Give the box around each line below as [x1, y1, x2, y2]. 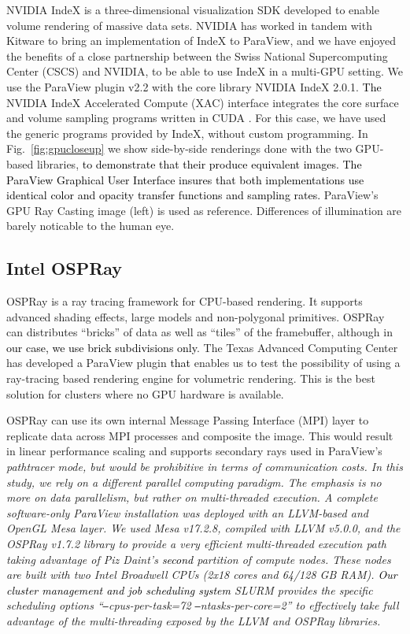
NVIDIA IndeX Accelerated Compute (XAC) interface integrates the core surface [6, 94, 399, 110]
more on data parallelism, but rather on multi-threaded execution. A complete [6, 489, 378, 506]
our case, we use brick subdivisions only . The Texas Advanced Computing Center [6, 339, 398, 355]
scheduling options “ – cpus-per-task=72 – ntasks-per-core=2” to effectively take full [6, 597, 399, 614]
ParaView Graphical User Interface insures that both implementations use [6, 171, 364, 187]
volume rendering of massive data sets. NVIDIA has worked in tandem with [6, 17, 372, 33]
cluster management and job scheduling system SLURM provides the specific [6, 581, 373, 598]
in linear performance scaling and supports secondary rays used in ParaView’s [6, 443, 382, 459]
